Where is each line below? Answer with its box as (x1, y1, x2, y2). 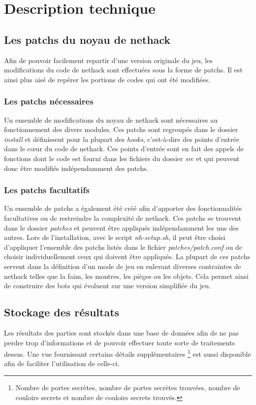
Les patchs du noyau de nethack (4, 32, 171, 47)
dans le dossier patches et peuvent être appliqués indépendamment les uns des (4, 222, 239, 233)
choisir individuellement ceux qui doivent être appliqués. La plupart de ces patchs (4, 251, 250, 262)
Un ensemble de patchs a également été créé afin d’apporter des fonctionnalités (4, 203, 242, 213)
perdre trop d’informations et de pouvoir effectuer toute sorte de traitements (4, 337, 235, 347)
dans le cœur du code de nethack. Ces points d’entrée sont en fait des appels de (4, 143, 244, 154)
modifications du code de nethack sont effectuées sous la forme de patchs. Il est (4, 65, 243, 75)
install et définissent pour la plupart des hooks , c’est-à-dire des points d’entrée (4, 134, 239, 144)
